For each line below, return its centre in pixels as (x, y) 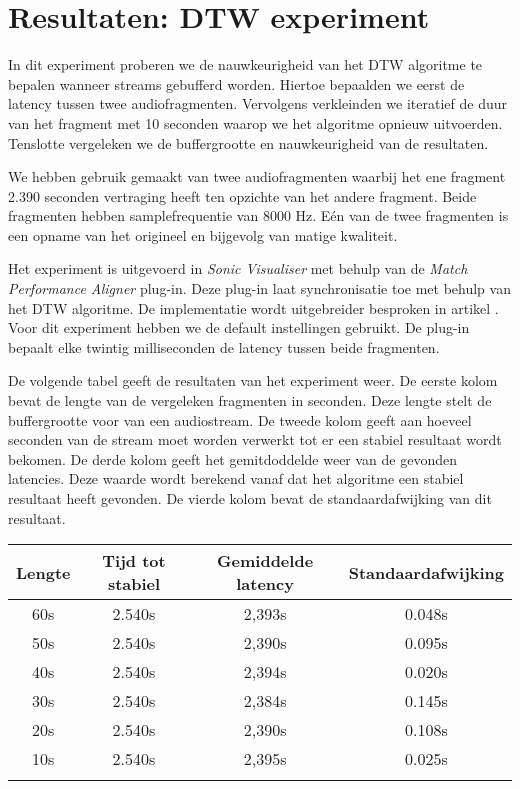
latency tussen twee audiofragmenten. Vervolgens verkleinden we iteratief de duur (257, 103)
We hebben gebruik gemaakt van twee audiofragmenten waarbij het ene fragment (257, 176)
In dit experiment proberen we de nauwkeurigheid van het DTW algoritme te (245, 64)
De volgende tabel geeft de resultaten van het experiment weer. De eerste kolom (253, 380)
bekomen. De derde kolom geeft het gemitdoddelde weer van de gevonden (233, 458)
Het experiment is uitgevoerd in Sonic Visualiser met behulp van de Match (238, 268)
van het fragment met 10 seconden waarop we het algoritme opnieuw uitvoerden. (255, 122)
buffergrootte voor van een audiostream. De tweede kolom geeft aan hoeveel (240, 419)
